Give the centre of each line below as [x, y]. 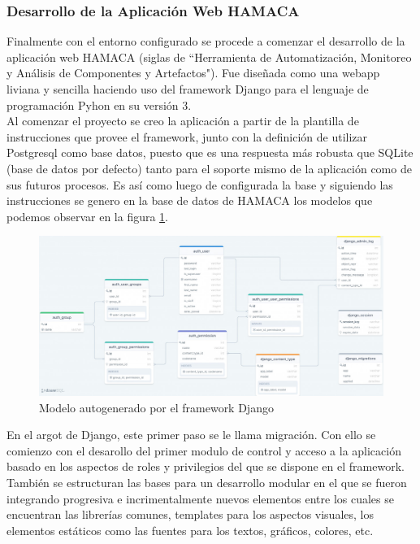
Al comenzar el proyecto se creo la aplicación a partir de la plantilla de [183, 121]
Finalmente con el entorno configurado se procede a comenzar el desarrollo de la [206, 41]
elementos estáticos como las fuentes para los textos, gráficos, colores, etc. [190, 530]
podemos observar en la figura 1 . [88, 216]
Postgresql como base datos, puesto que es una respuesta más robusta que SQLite [210, 152]
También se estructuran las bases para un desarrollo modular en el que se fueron [207, 482]
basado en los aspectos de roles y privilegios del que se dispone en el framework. [206, 466]
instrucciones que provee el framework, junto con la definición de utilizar [187, 136]
